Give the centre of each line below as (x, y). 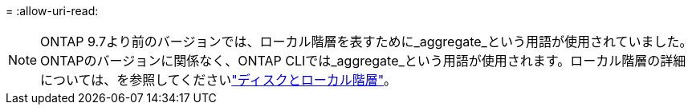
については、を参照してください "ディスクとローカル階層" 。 (219, 80)
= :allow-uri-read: (52, 11)
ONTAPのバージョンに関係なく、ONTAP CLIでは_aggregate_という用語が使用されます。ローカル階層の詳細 (363, 61)
